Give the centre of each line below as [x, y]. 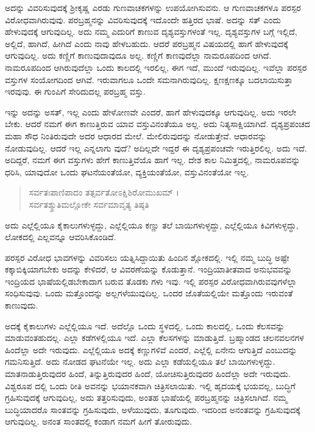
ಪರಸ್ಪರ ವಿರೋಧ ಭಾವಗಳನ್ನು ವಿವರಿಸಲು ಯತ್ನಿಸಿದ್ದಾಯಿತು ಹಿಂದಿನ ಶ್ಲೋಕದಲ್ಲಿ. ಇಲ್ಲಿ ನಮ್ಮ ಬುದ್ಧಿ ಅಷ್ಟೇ [147, 257]
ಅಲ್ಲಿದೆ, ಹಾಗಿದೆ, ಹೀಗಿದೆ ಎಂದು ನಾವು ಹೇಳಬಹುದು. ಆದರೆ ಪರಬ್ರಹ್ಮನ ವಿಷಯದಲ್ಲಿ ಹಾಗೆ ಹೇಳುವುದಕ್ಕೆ [147, 43]
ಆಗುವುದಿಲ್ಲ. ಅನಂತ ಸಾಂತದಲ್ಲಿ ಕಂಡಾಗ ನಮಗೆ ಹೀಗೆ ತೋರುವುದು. [99, 421]
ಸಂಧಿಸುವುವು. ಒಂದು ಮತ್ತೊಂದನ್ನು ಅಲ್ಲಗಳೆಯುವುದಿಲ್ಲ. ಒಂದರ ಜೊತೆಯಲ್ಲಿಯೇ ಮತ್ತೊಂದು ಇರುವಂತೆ [149, 293]
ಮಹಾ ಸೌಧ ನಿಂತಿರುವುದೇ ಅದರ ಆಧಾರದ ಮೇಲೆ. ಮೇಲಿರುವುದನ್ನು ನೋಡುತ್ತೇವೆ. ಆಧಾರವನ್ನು [136, 135]
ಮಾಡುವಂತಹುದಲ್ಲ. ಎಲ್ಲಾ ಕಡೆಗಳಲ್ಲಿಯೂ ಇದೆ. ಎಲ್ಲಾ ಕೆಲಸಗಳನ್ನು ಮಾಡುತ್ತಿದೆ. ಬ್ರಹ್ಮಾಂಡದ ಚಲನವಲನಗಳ [154, 338]
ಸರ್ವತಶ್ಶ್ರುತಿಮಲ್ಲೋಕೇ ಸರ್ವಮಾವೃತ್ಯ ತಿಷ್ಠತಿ [89, 204]
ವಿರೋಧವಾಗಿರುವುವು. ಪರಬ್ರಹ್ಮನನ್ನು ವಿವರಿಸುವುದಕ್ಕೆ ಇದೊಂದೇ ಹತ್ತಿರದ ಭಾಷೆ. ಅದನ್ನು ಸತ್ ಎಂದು [143, 19]
